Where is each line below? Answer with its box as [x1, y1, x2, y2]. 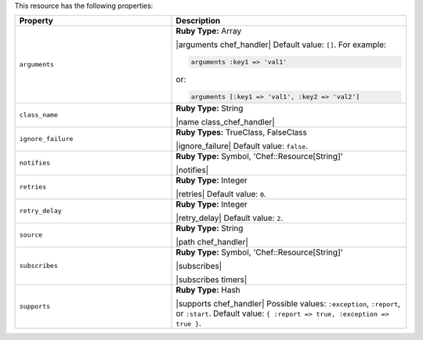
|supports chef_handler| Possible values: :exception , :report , [175, 298, 401, 309]
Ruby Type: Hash [175, 284, 240, 295]
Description [175, 16, 221, 27]
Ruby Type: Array [175, 26, 242, 37]
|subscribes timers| [175, 274, 248, 285]
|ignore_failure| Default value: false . [175, 140, 309, 151]
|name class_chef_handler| [175, 116, 276, 127]
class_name [19, 110, 59, 119]
